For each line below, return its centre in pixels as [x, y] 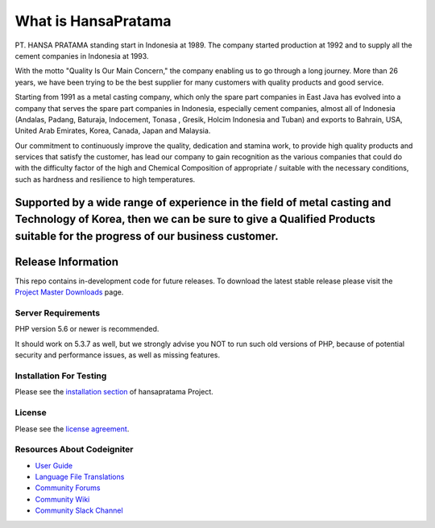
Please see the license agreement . [72, 429]
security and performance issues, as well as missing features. [118, 355]
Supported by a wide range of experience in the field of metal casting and [203, 202]
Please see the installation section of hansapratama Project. [114, 392]
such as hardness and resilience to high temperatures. [105, 179]
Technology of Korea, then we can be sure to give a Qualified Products [195, 219]
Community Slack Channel [79, 510]
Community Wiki [62, 499]
